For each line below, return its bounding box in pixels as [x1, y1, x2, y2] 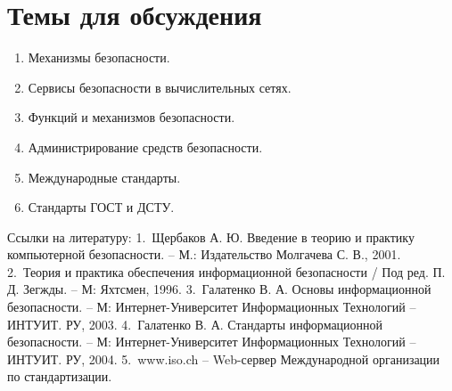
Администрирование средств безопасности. [28, 137, 263, 156]
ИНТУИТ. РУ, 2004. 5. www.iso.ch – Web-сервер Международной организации [7, 349, 440, 368]
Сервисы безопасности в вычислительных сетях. [28, 77, 292, 96]
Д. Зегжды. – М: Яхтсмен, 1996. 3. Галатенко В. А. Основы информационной [7, 280, 431, 298]
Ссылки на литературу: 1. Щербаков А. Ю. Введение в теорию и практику [7, 227, 415, 246]
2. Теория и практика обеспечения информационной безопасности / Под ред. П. [7, 262, 446, 281]
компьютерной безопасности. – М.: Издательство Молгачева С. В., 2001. [7, 245, 401, 264]
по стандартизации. [7, 367, 112, 386]
